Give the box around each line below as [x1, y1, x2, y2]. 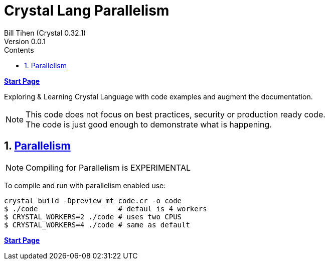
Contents [4, 45, 34, 54]
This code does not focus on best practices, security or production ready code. [26, 109, 325, 119]
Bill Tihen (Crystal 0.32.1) [4, 28, 86, 37]
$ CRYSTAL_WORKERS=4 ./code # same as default [4, 220, 190, 229]
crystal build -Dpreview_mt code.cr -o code [4, 196, 182, 205]
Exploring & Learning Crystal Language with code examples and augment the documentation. [4, 92, 313, 101]
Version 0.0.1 [4, 37, 46, 46]
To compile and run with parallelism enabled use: [4, 181, 166, 190]
